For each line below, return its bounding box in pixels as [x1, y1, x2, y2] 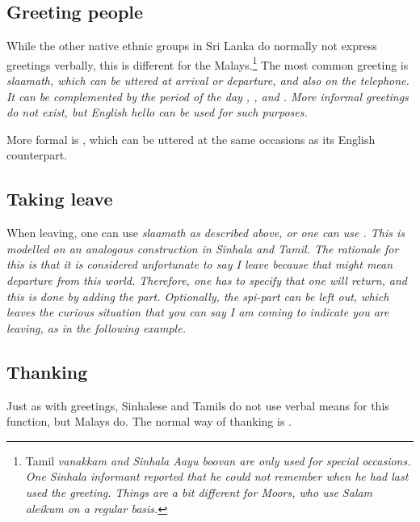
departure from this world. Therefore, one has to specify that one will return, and [6, 272, 407, 288]
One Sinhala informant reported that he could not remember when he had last [25, 468, 409, 485]
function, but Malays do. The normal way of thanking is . [6, 413, 292, 430]
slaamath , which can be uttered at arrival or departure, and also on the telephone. [6, 72, 409, 89]
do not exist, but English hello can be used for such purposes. [6, 104, 308, 121]
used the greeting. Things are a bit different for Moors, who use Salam [25, 483, 373, 500]
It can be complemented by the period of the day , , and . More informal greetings [6, 87, 409, 104]
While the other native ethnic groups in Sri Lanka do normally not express [6, 37, 377, 54]
